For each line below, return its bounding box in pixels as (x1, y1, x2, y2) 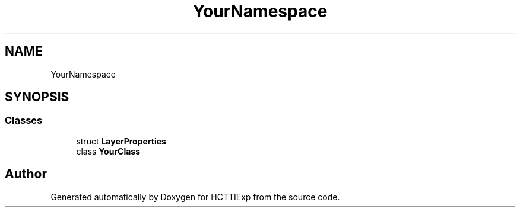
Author (5, 166, 47, 182)
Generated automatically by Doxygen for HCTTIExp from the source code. (50, 191, 340, 202)
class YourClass (76, 146, 141, 156)
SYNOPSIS (5, 89, 69, 105)
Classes (5, 114, 43, 127)
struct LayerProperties (76, 136, 166, 146)
